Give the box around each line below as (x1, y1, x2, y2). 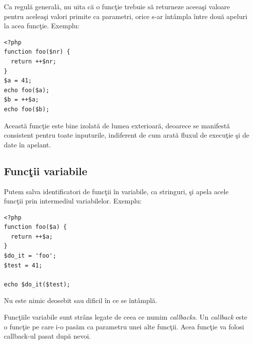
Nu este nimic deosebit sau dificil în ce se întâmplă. (4, 295, 157, 305)
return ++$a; (11, 233, 53, 240)
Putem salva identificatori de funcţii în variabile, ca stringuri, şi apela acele (4, 186, 229, 196)
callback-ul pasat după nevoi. (4, 331, 91, 341)
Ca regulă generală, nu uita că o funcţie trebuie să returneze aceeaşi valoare (4, 1, 230, 11)
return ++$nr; (11, 58, 57, 65)
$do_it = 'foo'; (4, 252, 57, 260)
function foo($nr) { (4, 48, 71, 56)
